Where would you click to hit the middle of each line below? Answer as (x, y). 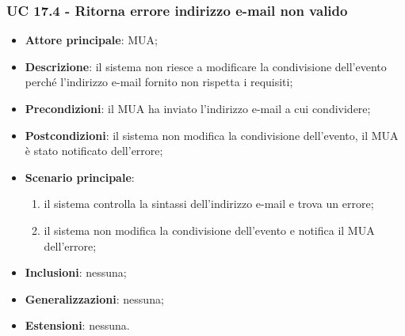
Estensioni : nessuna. (77, 325)
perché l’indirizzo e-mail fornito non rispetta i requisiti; (159, 82)
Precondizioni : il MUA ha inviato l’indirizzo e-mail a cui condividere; (198, 108)
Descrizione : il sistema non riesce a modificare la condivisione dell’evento (206, 66)
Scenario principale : (80, 177)
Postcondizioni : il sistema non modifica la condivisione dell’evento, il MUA (212, 135)
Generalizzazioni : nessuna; (94, 298)
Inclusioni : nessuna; (76, 272)
